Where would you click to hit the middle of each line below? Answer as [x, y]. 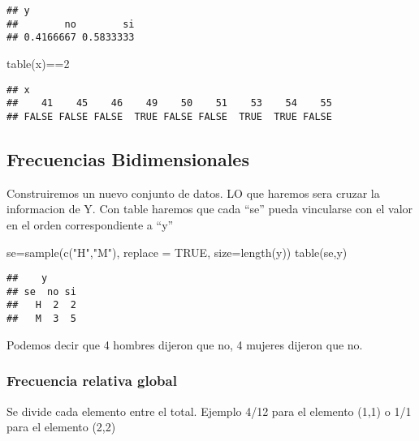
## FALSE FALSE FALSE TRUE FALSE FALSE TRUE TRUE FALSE [169, 116]
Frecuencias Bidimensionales [128, 158]
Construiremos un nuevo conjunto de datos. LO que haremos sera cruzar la [193, 193]
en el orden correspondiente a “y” [90, 224]
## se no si [41, 291]
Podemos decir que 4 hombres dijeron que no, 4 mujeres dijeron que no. [185, 344]
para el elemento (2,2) [61, 427]
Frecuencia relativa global [92, 381]
